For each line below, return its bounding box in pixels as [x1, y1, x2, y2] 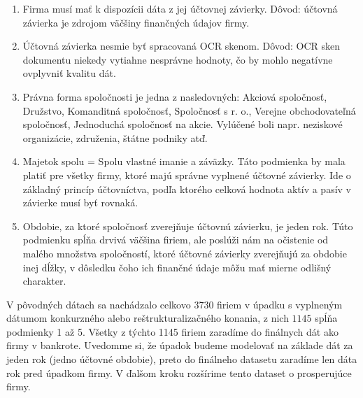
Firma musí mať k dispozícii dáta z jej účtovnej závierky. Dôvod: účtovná [22, 1, 338, 15]
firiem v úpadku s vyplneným [217, 297, 343, 311]
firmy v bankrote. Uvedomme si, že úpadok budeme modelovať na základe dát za [6, 338, 353, 353]
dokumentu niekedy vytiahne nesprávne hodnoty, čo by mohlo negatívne [22, 52, 333, 66]
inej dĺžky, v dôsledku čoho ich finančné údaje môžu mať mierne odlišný [22, 260, 332, 274]
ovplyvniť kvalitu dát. [22, 66, 116, 80]
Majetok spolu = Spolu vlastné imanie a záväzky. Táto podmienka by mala [22, 154, 346, 169]
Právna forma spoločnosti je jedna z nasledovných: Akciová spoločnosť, [22, 89, 327, 104]
